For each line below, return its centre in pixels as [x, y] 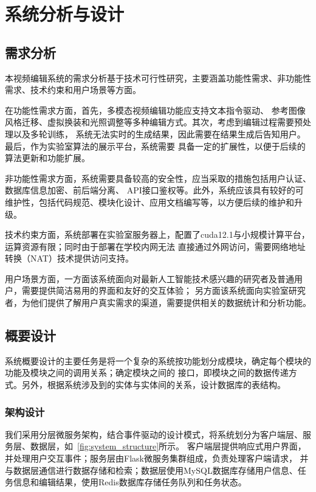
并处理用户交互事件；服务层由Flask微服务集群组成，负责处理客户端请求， [151, 458]
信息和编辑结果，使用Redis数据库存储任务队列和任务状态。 [130, 482]
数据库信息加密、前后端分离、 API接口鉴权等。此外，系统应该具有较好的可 [154, 190]
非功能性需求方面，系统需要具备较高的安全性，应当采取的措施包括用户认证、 [158, 178]
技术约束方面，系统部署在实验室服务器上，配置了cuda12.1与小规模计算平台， [157, 234]
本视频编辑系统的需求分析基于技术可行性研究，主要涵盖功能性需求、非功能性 [158, 78]
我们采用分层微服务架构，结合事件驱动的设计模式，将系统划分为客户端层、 [154, 434]
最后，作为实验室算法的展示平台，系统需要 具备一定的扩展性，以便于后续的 [155, 146]
